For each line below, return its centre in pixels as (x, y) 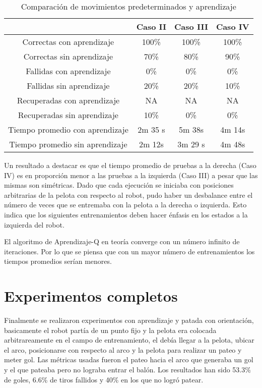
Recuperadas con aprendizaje (68, 100)
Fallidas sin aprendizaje (68, 86)
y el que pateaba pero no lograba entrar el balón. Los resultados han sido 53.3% (127, 370)
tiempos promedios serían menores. (58, 261)
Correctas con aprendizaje (68, 42)
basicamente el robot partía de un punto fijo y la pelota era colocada (110, 330)
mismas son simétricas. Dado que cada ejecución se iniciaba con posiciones (119, 185)
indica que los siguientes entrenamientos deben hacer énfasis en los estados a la (126, 214)
